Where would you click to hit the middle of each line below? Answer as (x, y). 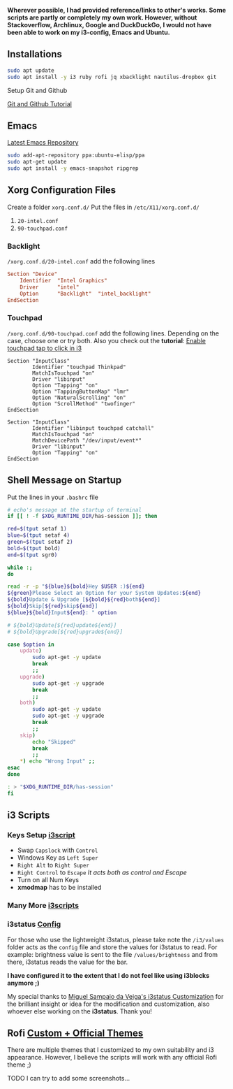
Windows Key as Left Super (58, 858)
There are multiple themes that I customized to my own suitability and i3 (111, 1050)
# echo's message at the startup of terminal (74, 510)
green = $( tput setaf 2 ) (40, 542)
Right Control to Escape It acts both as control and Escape (102, 872)
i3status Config (34, 924)
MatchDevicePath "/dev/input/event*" (87, 440)
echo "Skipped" (54, 742)
